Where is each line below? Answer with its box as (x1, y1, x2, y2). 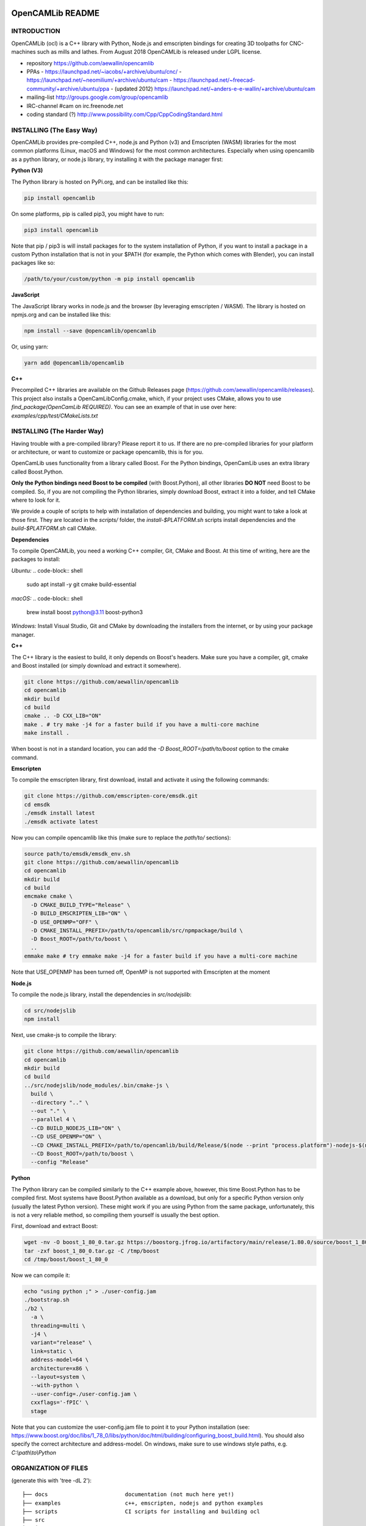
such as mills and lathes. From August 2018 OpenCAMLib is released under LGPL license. (37, 48, 262, 56)
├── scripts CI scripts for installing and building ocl (22, 1508, 260, 1515)
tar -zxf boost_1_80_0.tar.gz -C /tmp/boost (24, 1247, 160, 1254)
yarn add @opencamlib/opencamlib (24, 360, 124, 366)
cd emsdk (24, 801, 51, 808)
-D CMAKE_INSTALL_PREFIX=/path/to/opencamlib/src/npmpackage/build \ (30, 927, 243, 934)
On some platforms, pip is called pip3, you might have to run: (11, 210, 165, 217)
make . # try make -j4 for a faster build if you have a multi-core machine (24, 721, 259, 728)
